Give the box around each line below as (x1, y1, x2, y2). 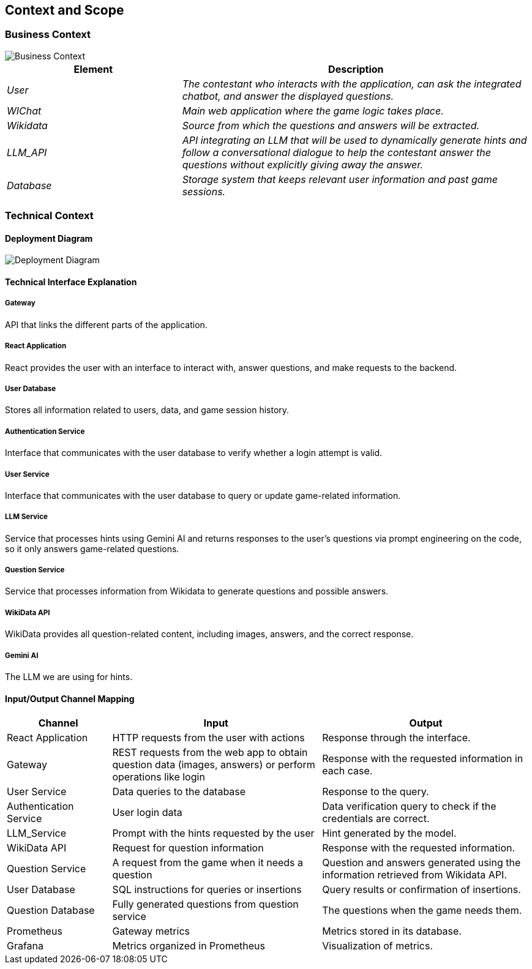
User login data (112, 806, 182, 819)
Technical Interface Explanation (5, 277, 137, 287)
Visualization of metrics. (322, 940, 433, 952)
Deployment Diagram (5, 233, 93, 244)
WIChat (7, 104, 42, 117)
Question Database (7, 904, 95, 917)
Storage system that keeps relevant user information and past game (182, 173, 498, 185)
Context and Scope (5, 2, 124, 18)
